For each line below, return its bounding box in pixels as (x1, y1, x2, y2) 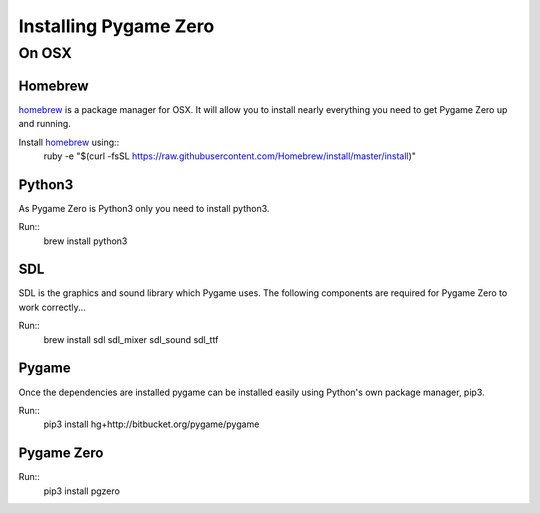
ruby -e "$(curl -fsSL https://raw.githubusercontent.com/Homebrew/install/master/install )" (43, 150, 417, 162)
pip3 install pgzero (43, 485, 120, 497)
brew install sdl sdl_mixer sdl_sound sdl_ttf (43, 333, 219, 345)
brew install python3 (43, 235, 128, 247)
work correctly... (18, 301, 87, 313)
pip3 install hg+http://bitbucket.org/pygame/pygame (43, 418, 260, 430)
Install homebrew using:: (18, 136, 120, 148)
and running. (18, 118, 72, 130)
